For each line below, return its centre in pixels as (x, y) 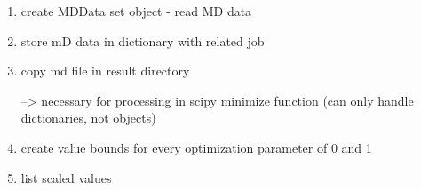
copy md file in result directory (105, 71)
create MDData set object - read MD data (136, 11)
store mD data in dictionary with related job (143, 40)
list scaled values (66, 177)
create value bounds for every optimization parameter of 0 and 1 (196, 147)
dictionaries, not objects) (88, 118)
